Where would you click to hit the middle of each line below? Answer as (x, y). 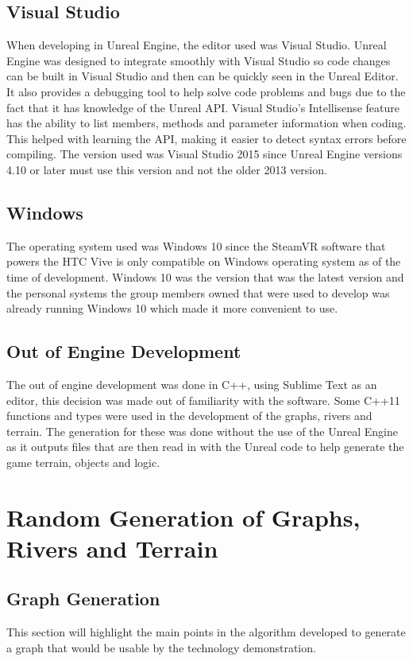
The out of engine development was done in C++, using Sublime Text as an (192, 384)
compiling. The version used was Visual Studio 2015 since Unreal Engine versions (205, 154)
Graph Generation (83, 599)
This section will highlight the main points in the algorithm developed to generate (206, 632)
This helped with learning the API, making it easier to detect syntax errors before (206, 138)
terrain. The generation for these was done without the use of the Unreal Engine (202, 431)
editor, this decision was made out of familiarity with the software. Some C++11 (203, 400)
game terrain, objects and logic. (83, 462)
